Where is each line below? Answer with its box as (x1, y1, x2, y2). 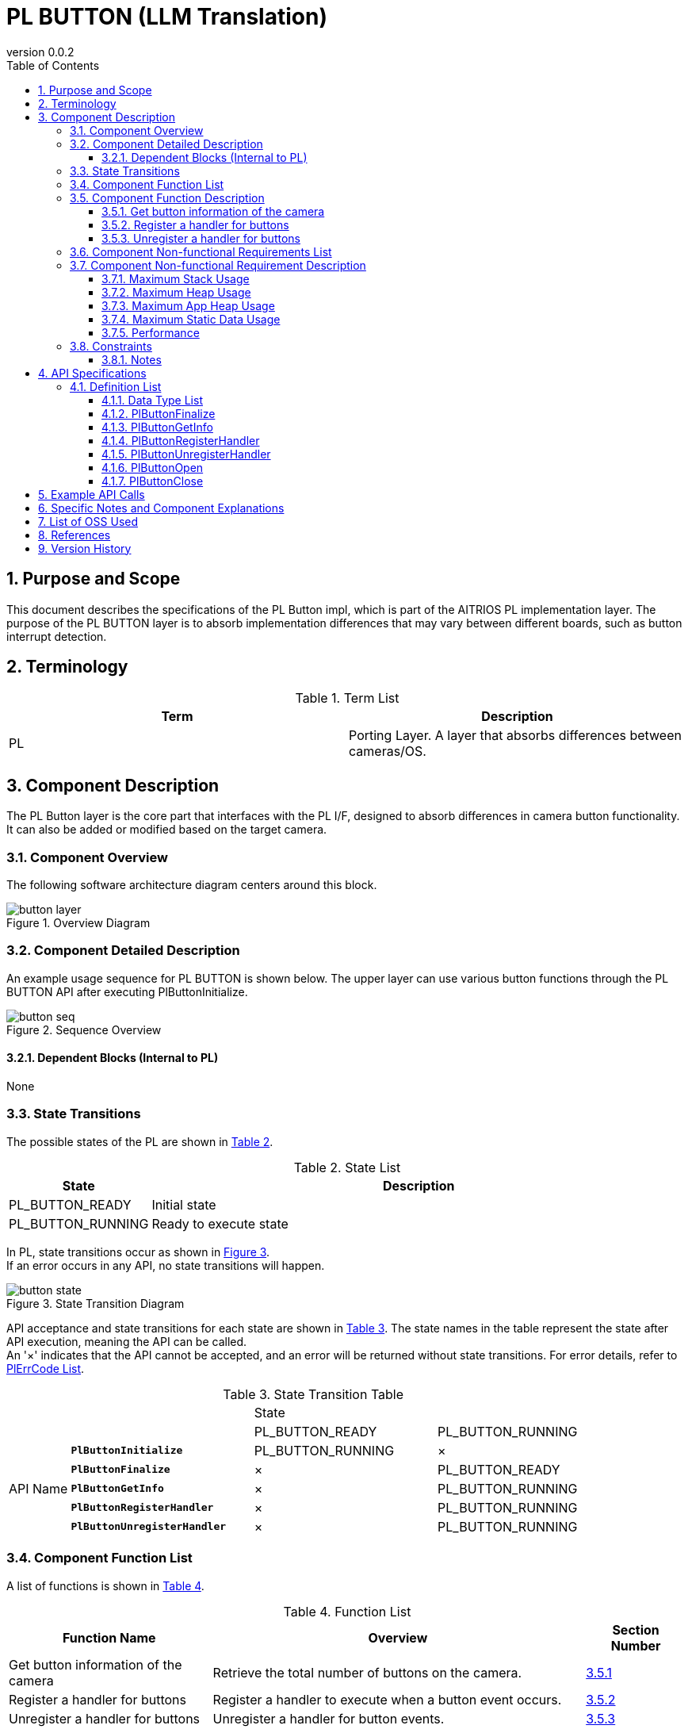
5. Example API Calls (38, 487, 145, 501)
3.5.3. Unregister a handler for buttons (101, 231, 300, 245)
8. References (38, 527, 111, 542)
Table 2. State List (293, 1159, 401, 1175)
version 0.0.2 (6, 44, 75, 59)
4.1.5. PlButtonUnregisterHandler (101, 447, 271, 461)
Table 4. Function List (283, 1603, 411, 1620)
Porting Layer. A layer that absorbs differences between (349, 727, 682, 744)
